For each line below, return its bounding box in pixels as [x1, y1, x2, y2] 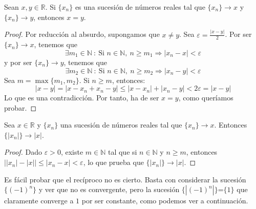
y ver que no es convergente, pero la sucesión [38, 184, 180, 195]
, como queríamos [178, 92, 233, 103]
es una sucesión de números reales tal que [75, 2, 205, 12]
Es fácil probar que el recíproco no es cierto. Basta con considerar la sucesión [4, 174, 246, 184]
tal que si [108, 147, 137, 157]
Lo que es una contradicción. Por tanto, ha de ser [4, 92, 159, 103]
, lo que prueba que [83, 157, 144, 168]
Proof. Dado [4, 147, 42, 157]
